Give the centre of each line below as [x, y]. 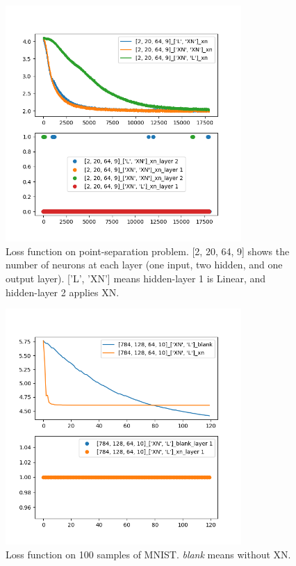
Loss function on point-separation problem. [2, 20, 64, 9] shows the [148, 251]
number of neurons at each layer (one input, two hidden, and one [144, 265]
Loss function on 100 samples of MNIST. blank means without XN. [148, 554]
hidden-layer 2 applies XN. [63, 292]
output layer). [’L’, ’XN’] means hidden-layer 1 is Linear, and [136, 278]
